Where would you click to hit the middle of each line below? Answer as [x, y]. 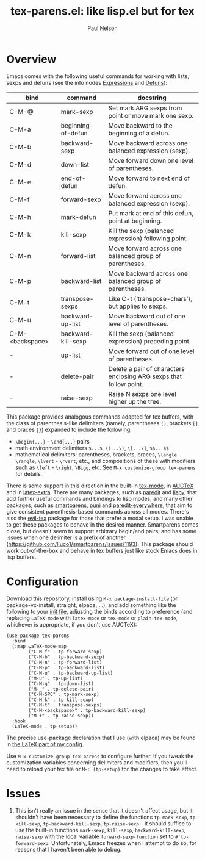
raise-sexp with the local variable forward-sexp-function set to [94, 836]
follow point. [126, 384]
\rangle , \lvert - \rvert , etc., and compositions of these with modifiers [105, 461]
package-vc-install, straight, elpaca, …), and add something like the [91, 605]
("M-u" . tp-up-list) [56, 678]
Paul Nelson [103, 28]
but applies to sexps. [138, 306]
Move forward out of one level [151, 351]
